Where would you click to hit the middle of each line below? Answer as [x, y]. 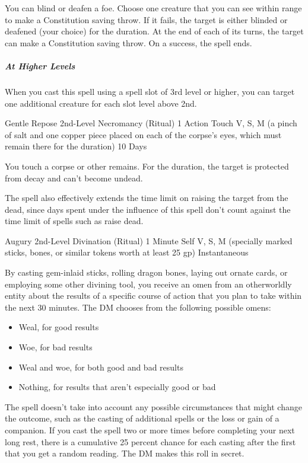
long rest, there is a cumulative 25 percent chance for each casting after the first [150, 441]
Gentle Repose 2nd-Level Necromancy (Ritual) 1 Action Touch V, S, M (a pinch [151, 123]
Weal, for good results [59, 327]
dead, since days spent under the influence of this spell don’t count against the [148, 209]
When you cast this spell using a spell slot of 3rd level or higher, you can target [150, 91]
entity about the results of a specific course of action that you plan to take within [153, 296]
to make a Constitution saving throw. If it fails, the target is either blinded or [146, 19]
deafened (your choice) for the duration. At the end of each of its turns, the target [154, 31]
